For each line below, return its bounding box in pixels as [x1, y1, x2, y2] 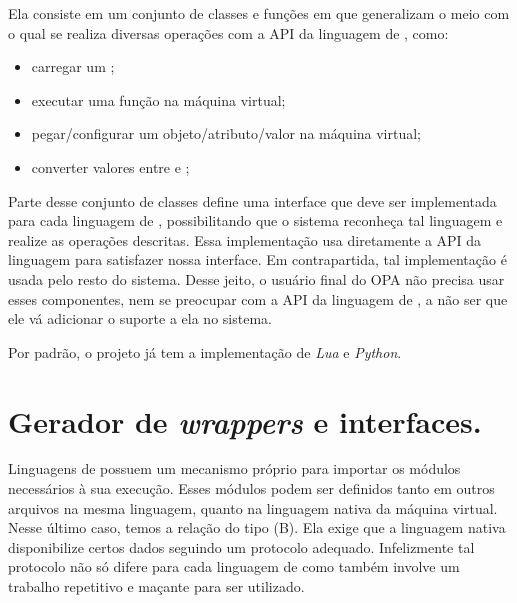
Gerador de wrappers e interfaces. [8, 400, 482, 442]
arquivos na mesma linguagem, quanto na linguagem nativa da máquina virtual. [8, 497, 498, 518]
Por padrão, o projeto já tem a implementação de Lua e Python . [8, 341, 402, 362]
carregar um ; [31, 56, 115, 77]
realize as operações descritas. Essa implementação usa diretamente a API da [8, 229, 482, 250]
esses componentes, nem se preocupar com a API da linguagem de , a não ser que [8, 288, 508, 309]
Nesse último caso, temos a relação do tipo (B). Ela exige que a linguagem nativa [8, 517, 506, 538]
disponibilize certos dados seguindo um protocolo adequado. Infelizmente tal [8, 536, 475, 557]
